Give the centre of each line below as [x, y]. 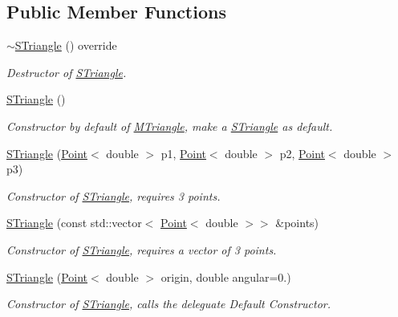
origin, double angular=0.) [226, 276]
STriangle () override [66, 45]
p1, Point [183, 153]
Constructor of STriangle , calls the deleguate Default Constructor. [169, 304]
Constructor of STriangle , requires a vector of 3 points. [142, 249]
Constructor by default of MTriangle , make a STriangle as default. [170, 126]
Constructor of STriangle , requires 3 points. [114, 195]
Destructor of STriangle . [67, 72]
